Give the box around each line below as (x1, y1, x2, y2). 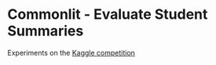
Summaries (7, 22, 84, 40)
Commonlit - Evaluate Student (7, 5, 208, 23)
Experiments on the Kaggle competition (7, 48, 135, 57)
